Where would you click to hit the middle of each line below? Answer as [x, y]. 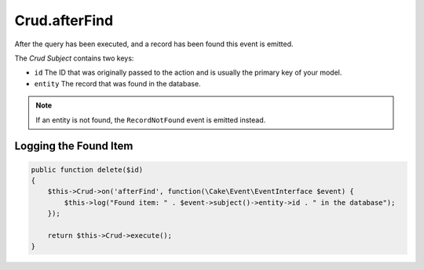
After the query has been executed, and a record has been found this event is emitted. [154, 44]
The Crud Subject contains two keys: [74, 58]
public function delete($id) [87, 170]
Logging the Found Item [74, 146]
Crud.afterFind [64, 20]
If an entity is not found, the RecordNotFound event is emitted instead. [151, 120]
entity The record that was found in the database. [117, 83]
